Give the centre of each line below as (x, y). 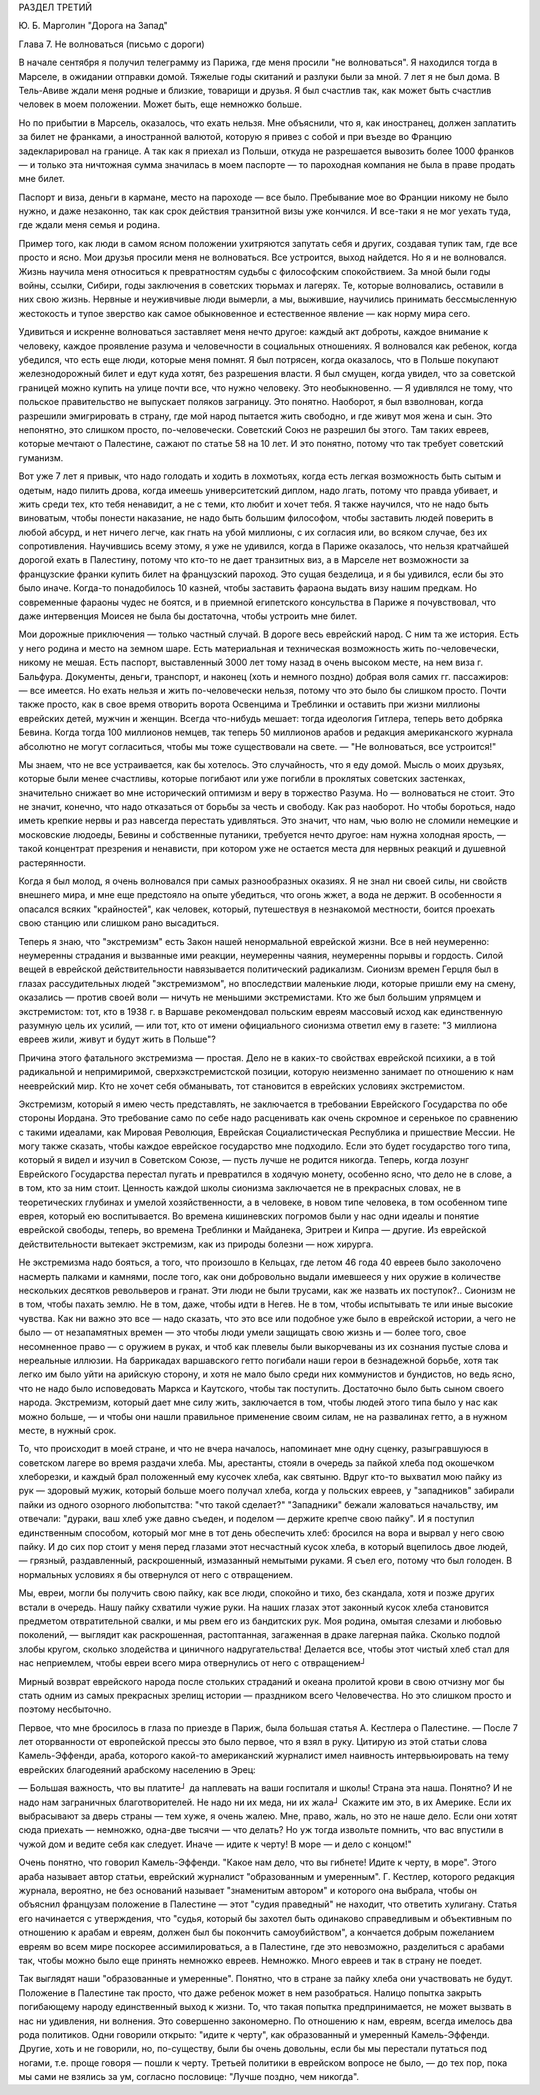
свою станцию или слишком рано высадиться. (119, 923)
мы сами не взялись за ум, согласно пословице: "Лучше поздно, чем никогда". (189, 2077)
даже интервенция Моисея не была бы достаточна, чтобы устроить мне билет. (188, 616)
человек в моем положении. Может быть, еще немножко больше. (160, 104)
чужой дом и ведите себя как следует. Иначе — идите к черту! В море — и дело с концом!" (215, 1844)
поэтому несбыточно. (65, 1709)
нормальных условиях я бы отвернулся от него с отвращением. (156, 1574)
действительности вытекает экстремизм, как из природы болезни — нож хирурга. (196, 1244)
